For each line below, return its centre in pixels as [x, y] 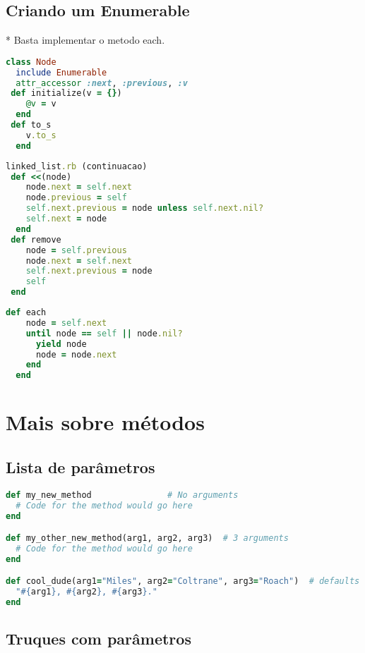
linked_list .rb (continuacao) [77, 166]
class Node [31, 62]
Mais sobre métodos [105, 422]
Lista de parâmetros [80, 466]
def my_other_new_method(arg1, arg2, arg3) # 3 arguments [147, 538]
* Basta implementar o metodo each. [85, 40]
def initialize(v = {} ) [66, 93]
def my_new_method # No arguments [122, 495]
